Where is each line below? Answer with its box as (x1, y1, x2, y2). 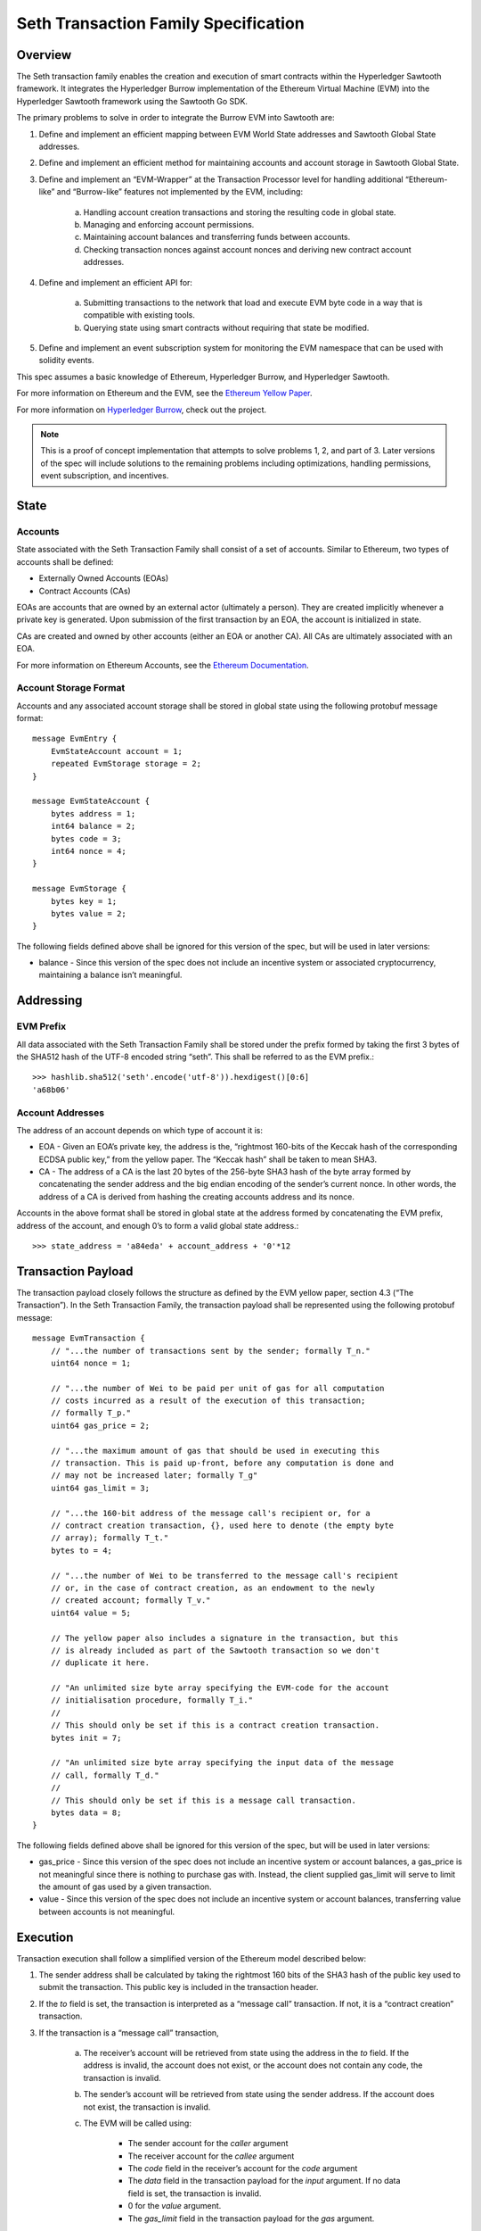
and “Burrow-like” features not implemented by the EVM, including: (56, 187, 303, 197)
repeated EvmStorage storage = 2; (50, 759, 202, 769)
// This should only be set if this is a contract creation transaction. (50, 1721, 380, 1730)
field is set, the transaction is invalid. (127, 2187, 262, 2199)
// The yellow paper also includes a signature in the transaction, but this (50, 1633, 399, 1643)
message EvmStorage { (32, 883, 126, 894)
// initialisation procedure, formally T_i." (50, 1696, 254, 1705)
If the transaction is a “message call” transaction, (38, 2027, 219, 2038)
